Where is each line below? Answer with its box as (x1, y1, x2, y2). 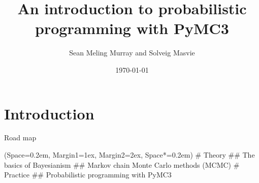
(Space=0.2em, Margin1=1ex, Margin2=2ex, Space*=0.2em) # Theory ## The (4, 149, 255, 160)
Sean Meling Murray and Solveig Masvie (69, 47, 195, 58)
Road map (4, 132, 37, 143)
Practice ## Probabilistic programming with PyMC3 (4, 169, 172, 180)
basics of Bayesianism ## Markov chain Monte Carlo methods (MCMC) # (4, 159, 240, 170)
